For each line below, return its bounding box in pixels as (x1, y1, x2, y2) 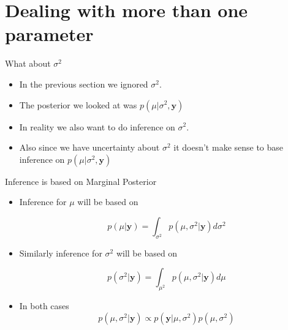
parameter (5, 21, 94, 47)
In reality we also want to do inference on (19, 120, 175, 133)
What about (5, 57, 51, 70)
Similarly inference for (19, 246, 102, 259)
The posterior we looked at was (19, 98, 137, 111)
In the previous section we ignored (19, 77, 148, 90)
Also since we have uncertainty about (19, 141, 160, 154)
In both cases (19, 299, 69, 312)
